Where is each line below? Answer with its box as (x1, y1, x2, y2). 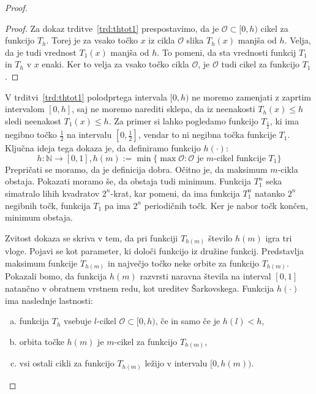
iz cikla (148, 34, 175, 47)
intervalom (5, 102, 45, 115)
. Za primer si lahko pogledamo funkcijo (108, 114, 258, 127)
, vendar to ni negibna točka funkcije (138, 128, 276, 141)
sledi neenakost (5, 114, 61, 127)
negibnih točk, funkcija (5, 199, 91, 211)
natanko (254, 186, 285, 199)
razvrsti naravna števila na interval (140, 270, 271, 282)
